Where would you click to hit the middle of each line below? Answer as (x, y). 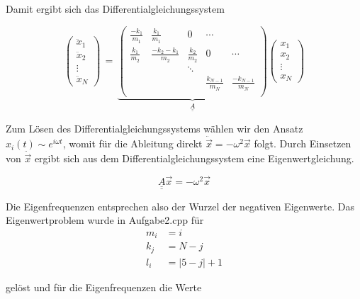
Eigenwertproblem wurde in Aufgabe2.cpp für (105, 220)
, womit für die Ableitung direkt (133, 143)
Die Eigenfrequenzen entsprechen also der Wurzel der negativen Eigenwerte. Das (180, 206)
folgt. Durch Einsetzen (303, 143)
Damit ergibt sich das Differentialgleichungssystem (115, 9)
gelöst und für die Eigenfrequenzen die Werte (104, 287)
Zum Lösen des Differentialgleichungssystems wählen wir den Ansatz (154, 129)
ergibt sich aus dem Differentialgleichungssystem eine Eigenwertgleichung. (194, 158)
